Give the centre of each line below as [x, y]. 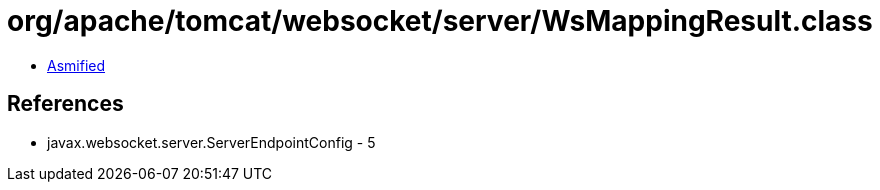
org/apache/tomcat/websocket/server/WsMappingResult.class [440, 21]
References [65, 104]
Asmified [76, 65]
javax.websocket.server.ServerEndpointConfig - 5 [211, 142]
